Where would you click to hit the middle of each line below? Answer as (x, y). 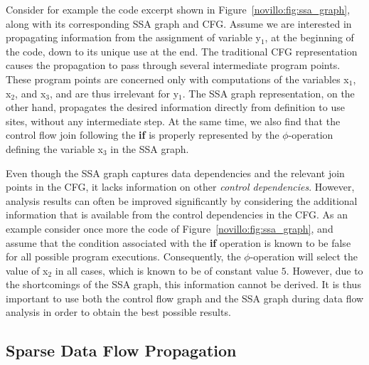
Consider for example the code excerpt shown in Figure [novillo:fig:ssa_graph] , (178, 9)
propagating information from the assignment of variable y (133, 37)
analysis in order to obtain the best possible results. (118, 312)
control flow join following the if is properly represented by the (143, 135)
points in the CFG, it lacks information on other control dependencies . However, (180, 187)
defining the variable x (54, 148)
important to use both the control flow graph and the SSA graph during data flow (185, 298)
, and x (31, 93)
